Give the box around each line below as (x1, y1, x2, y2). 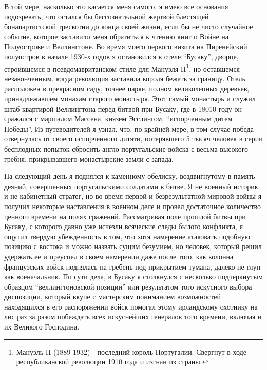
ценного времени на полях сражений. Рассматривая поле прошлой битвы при (4, 211, 246, 221)
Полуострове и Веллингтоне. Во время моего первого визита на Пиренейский (4, 41, 247, 52)
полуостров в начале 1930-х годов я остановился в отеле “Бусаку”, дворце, (4, 51, 239, 61)
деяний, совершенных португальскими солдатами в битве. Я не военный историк (4, 180, 258, 191)
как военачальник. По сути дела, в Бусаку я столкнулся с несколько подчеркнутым (4, 271, 263, 282)
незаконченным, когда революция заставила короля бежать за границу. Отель (4, 73, 245, 84)
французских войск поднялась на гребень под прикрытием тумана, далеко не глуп (4, 261, 260, 272)
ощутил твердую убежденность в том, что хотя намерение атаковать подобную (4, 231, 250, 241)
